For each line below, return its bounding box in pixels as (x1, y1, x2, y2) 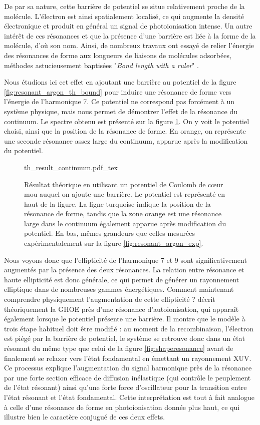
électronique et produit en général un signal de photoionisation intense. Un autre (4, 21, 252, 31)
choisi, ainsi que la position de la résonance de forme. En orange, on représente (4, 126, 246, 136)
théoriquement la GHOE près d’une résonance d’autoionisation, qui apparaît (4, 303, 239, 314)
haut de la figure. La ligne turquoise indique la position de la (24, 198, 211, 209)
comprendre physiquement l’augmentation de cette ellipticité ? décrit (4, 294, 215, 304)
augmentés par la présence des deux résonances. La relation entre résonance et (4, 264, 244, 275)
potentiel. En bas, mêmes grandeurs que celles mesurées (24, 228, 195, 238)
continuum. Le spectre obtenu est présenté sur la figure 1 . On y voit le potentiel (4, 116, 249, 126)
